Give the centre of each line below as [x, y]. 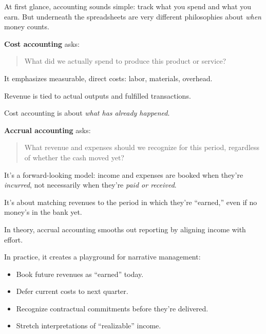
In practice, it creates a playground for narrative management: [102, 257]
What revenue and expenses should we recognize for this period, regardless [142, 147]
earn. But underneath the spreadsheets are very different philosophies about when [133, 16]
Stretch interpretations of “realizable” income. [89, 326]
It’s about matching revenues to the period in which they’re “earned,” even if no [131, 202]
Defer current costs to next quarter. [72, 291]
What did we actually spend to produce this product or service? [125, 61]
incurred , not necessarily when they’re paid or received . [90, 185]
